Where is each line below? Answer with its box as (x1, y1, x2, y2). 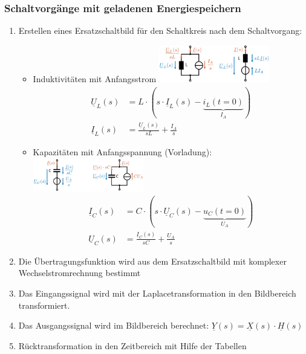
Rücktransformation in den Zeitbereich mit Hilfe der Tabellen (18, 339, 247, 352)
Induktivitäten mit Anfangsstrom (33, 72, 157, 85)
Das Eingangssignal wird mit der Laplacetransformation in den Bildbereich (18, 286, 296, 299)
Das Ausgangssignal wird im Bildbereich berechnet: (18, 319, 209, 332)
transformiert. (18, 298, 70, 311)
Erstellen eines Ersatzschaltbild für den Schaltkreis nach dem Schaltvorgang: (18, 24, 302, 37)
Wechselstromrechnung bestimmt (18, 266, 141, 279)
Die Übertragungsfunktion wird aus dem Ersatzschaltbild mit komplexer (18, 254, 287, 267)
